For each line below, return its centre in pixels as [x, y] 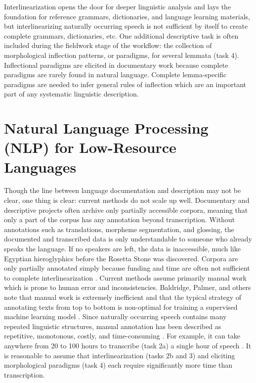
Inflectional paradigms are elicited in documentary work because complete [116, 65]
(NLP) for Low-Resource [90, 147]
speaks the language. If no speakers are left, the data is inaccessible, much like [122, 248]
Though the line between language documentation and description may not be [123, 190]
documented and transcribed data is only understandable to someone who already [128, 239]
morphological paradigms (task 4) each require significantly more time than [118, 365]
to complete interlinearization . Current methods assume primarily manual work [125, 277]
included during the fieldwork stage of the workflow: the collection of [108, 45]
